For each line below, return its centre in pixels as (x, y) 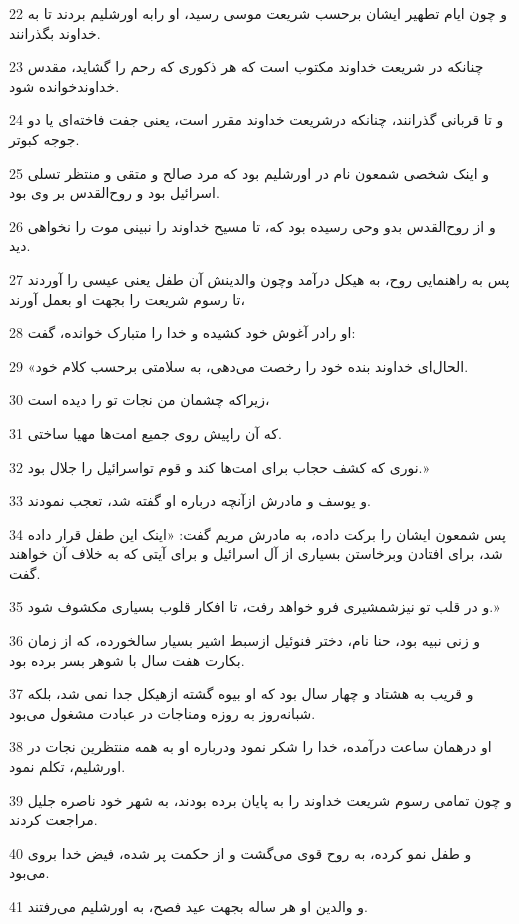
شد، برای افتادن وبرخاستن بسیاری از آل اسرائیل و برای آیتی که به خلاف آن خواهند (256, 553)
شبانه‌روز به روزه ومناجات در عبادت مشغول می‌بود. (162, 712)
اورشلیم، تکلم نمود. (67, 766)
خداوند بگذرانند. (55, 32)
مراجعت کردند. (53, 819)
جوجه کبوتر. (44, 138)
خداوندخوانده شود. (64, 85)
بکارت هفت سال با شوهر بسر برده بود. (127, 659)
